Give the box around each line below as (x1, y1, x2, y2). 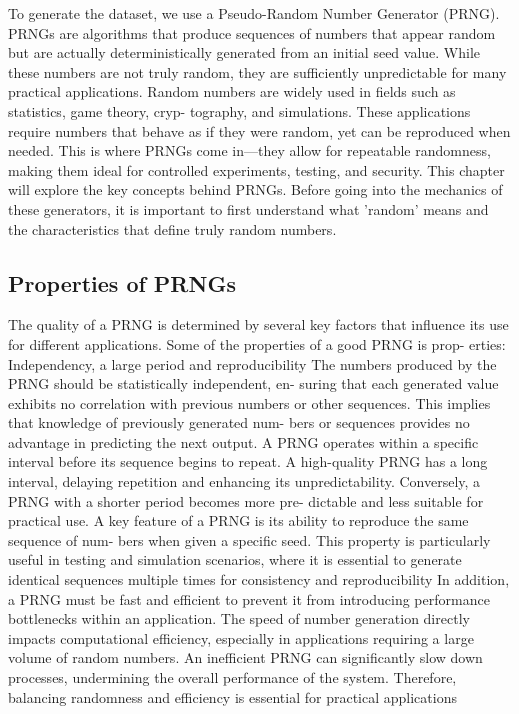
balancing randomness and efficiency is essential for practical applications (8, 686, 457, 707)
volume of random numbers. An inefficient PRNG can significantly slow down (8, 647, 483, 668)
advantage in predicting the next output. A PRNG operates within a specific (8, 431, 479, 452)
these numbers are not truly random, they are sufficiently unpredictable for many (8, 61, 507, 82)
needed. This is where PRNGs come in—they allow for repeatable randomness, (8, 140, 491, 161)
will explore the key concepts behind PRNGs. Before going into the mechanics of (8, 179, 503, 200)
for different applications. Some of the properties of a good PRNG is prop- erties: (8, 333, 506, 354)
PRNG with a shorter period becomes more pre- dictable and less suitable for (8, 490, 484, 511)
